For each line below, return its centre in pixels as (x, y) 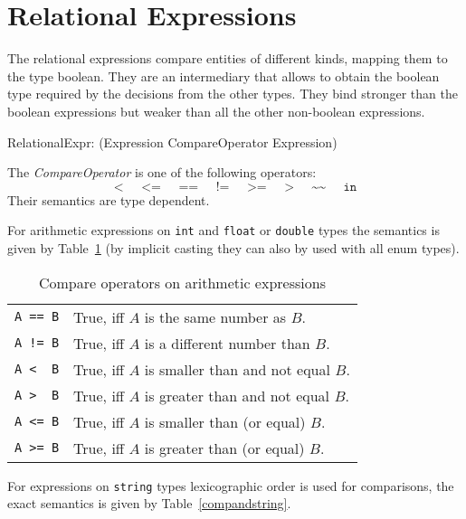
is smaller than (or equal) (225, 421)
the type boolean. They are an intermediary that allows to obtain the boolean (223, 75)
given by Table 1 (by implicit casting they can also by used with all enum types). (233, 247)
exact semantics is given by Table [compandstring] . (149, 503)
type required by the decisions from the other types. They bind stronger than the (233, 94)
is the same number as (215, 316)
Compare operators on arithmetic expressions (182, 282)
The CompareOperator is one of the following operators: (162, 172)
